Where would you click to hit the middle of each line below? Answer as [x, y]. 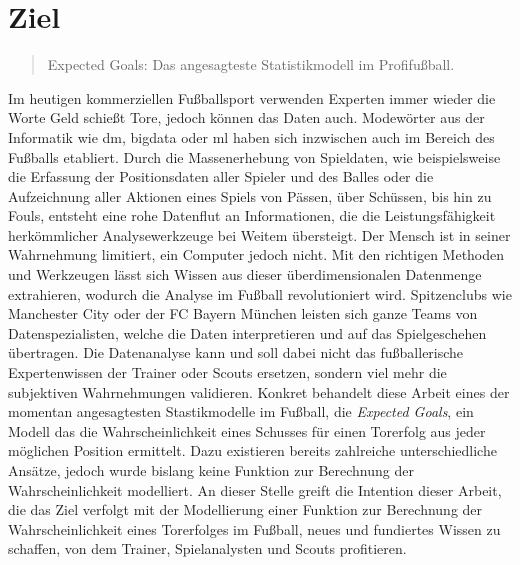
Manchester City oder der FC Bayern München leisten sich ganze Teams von [243, 313]
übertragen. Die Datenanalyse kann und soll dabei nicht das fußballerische [236, 352]
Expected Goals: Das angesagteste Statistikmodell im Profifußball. [251, 64]
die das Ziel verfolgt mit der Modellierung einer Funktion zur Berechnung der [245, 509]
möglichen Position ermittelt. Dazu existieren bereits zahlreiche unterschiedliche [252, 450]
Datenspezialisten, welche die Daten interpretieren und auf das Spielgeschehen [247, 332]
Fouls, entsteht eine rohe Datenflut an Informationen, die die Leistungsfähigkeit [252, 215]
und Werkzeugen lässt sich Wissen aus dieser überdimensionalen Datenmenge [245, 274]
